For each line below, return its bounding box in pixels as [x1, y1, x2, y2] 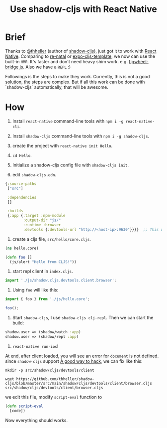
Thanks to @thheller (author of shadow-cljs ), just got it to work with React [5, 48, 157, 54]
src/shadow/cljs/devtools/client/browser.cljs [5, 385, 103, 390]
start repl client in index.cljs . [12, 268, 73, 275]
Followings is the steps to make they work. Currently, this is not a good [5, 73, 150, 79]
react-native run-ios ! [12, 343, 59, 349]
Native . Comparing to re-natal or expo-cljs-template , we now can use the [5, 53, 156, 59]
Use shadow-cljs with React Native [9, 3, 158, 15]
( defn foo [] [5, 255, 32, 260]
